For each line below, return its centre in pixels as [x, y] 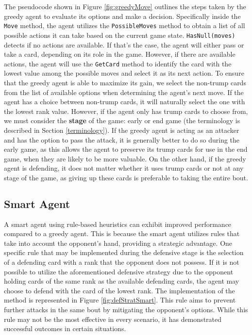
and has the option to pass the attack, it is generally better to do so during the [122, 139]
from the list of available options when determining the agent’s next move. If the [124, 92]
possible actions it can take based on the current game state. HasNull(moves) [120, 35]
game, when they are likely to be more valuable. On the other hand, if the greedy [125, 158]
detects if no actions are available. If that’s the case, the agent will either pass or [124, 44]
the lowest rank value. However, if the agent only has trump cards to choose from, [126, 111]
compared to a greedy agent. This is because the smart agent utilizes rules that [122, 233]
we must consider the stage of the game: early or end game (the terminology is [122, 120]
